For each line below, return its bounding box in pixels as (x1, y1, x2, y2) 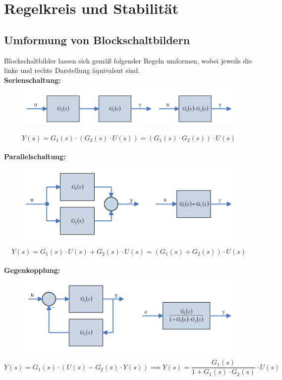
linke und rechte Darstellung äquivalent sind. (4, 65, 140, 75)
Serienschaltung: (4, 74, 61, 85)
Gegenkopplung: (4, 265, 60, 275)
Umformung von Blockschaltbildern (4, 32, 190, 47)
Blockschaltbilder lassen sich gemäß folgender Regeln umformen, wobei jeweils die (4, 55, 252, 65)
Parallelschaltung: (4, 151, 66, 162)
